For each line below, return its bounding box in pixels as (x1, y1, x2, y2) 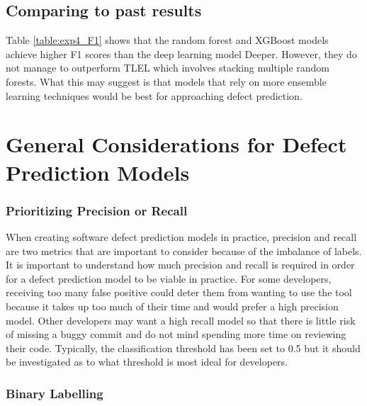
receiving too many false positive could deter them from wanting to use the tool (6, 285, 352, 300)
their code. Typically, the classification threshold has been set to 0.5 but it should (6, 340, 361, 355)
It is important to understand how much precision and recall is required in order (6, 257, 355, 272)
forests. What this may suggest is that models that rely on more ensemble (6, 74, 327, 89)
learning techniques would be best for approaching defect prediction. (6, 88, 303, 103)
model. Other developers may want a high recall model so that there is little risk (6, 312, 356, 327)
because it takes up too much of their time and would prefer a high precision (6, 298, 339, 313)
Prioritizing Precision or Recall (6, 201, 188, 219)
